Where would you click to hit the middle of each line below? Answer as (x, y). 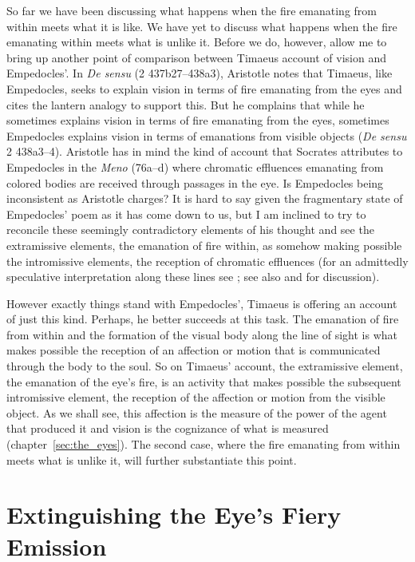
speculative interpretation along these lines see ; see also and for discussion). (193, 277)
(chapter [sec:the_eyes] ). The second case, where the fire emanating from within (204, 444)
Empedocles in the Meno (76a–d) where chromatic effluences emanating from (195, 166)
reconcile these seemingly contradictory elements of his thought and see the (190, 230)
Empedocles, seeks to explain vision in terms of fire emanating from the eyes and (204, 88)
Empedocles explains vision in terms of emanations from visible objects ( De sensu (207, 135)
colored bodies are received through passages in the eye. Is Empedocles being (195, 182)
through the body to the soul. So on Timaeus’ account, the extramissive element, (205, 366)
